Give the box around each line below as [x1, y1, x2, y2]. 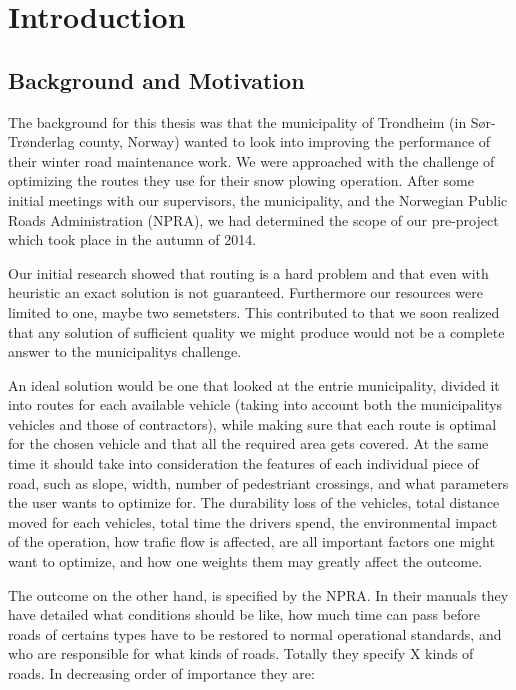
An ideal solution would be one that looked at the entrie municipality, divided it [8, 374, 500, 395]
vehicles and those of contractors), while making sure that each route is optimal [8, 413, 497, 434]
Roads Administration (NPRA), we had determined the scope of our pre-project [8, 209, 499, 230]
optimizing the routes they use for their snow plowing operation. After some [8, 170, 475, 191]
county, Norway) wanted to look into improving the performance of [79, 131, 491, 152]
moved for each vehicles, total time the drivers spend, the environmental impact [8, 511, 498, 532]
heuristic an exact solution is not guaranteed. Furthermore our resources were [8, 282, 483, 303]
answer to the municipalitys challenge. [8, 341, 242, 362]
